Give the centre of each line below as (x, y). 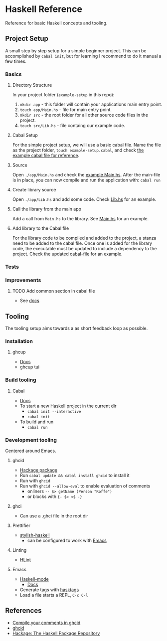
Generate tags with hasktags (49, 590)
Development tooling (31, 440)
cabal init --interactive (54, 411)
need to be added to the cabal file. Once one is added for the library (82, 243)
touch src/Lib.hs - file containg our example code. (73, 126)
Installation (19, 341)
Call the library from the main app (47, 209)
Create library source (34, 190)
